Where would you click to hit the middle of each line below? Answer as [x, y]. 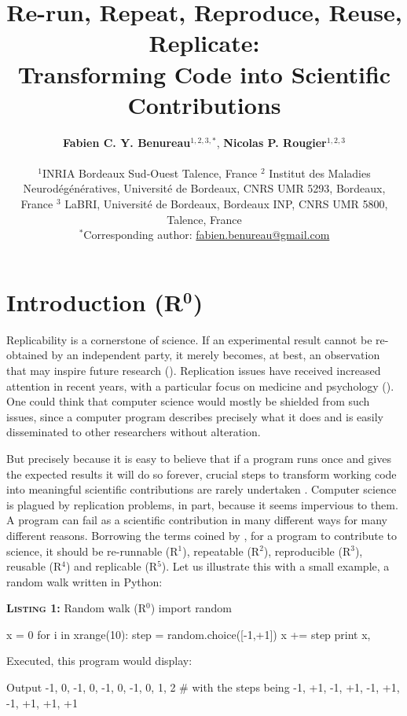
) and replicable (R [112, 566]
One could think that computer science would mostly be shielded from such [188, 401]
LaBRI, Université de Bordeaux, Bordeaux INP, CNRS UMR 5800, [226, 204]
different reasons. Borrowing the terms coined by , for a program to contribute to [202, 535]
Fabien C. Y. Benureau [126, 142]
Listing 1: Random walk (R [76, 608]
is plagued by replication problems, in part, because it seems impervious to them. [202, 504]
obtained [27, 355]
